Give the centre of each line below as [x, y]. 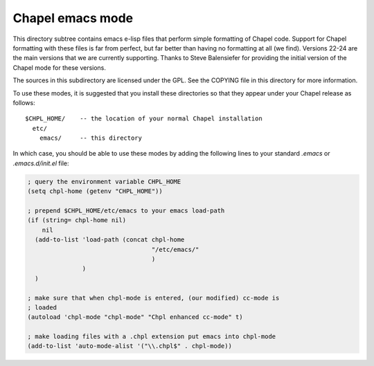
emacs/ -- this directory [90, 138]
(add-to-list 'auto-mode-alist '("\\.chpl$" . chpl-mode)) [130, 346]
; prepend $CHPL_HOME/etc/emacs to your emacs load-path [126, 211]
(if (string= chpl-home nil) [77, 220]
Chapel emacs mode [73, 18]
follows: [24, 102]
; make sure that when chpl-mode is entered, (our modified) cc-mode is [153, 298]
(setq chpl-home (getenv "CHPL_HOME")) [95, 191]
